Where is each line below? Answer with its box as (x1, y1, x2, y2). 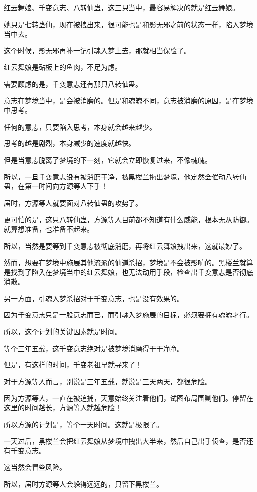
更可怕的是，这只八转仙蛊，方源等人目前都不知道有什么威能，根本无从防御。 (4, 214, 253, 224)
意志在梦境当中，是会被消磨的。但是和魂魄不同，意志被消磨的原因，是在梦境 (4, 95, 253, 105)
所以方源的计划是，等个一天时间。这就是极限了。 (4, 419, 163, 429)
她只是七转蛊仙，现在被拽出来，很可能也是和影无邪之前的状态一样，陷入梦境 (4, 19, 253, 29)
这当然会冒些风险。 (4, 462, 66, 472)
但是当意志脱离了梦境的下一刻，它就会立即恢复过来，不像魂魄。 (4, 154, 212, 165)
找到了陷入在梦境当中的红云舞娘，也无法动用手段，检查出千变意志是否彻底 (10, 267, 253, 277)
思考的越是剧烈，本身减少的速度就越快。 (4, 138, 135, 148)
